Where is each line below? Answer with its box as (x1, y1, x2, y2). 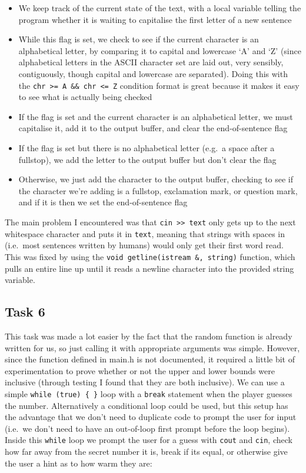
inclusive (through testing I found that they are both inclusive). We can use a (5, 376, 285, 388)
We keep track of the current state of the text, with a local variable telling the (18, 2, 301, 14)
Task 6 (5, 302, 45, 321)
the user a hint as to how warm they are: (5, 457, 152, 469)
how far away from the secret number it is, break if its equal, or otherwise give (5, 445, 288, 457)
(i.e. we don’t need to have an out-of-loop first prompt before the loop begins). (5, 422, 290, 434)
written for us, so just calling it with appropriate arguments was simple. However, (5, 341, 300, 354)
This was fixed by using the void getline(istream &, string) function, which (5, 250, 295, 262)
